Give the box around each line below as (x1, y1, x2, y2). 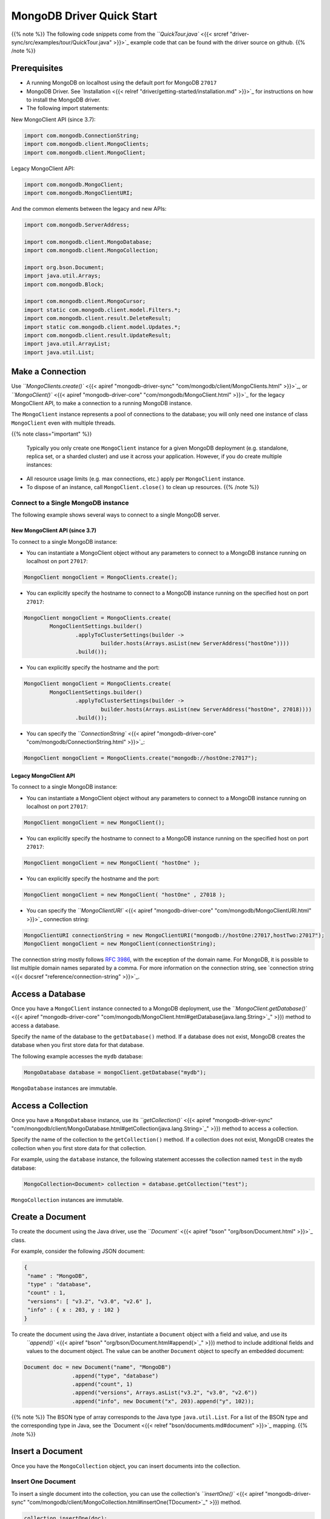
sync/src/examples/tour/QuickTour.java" (11, 38, 112, 46)
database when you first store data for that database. (11, 1041, 145, 1049)
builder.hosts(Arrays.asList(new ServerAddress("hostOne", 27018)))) (100, 705, 312, 713)
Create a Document (11, 1212, 86, 1222)
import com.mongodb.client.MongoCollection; (24, 247, 159, 254)
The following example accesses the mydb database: (11, 1052, 143, 1060)
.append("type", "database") (72, 1372, 159, 1379)
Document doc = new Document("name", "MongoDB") (24, 1364, 172, 1371)
